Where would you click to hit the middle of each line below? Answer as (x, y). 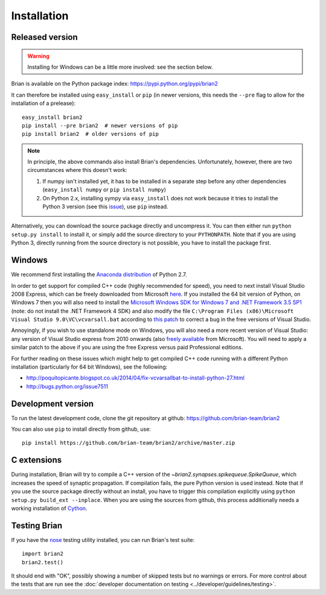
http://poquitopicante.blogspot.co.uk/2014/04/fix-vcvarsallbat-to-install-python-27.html (135, 378)
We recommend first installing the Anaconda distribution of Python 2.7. (99, 275)
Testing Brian (37, 525)
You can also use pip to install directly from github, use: (81, 429)
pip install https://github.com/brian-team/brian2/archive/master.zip (129, 443)
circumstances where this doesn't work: (77, 170)
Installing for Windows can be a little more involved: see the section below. (120, 67)
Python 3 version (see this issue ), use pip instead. (105, 207)
